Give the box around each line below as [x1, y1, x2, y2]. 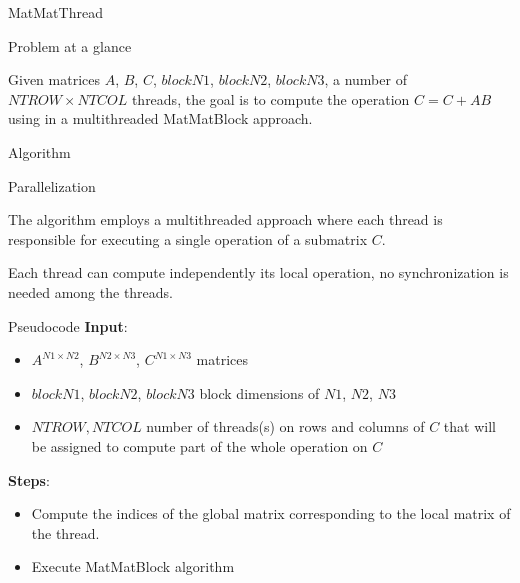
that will [443, 416, 496, 437]
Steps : [8, 469, 50, 490]
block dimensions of [199, 382, 320, 403]
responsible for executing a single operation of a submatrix [8, 228, 368, 249]
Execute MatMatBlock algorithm [31, 556, 235, 577]
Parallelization [8, 175, 96, 196]
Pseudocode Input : [8, 315, 128, 336]
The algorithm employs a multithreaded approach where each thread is [8, 209, 443, 230]
